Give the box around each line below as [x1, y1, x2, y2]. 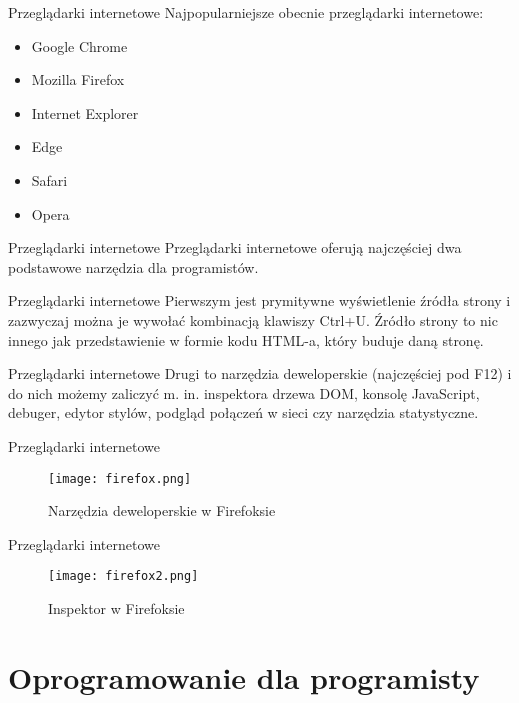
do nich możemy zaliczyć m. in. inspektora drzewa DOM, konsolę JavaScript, [8, 382, 480, 403]
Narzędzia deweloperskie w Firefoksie [48, 500, 276, 521]
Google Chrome [31, 35, 128, 56]
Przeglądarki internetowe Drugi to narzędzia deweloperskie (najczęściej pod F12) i [8, 363, 512, 384]
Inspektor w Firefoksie [48, 598, 185, 618]
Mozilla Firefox [31, 69, 125, 90]
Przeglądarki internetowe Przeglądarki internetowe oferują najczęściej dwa [8, 237, 462, 258]
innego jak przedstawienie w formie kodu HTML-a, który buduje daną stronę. [8, 329, 484, 350]
